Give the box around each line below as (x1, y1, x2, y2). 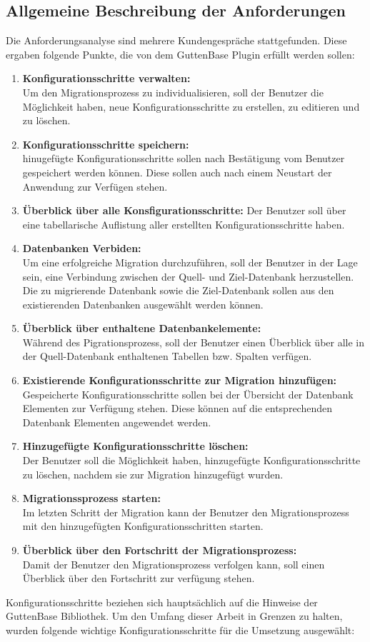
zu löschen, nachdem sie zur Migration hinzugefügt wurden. (22, 466, 284, 481)
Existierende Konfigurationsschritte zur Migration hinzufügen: (22, 373, 337, 388)
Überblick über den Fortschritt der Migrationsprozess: (22, 543, 297, 558)
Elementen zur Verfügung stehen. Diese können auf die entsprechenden (22, 401, 332, 416)
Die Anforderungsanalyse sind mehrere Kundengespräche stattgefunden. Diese (6, 33, 347, 48)
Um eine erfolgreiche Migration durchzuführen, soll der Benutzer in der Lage (22, 254, 358, 269)
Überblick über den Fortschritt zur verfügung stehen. (22, 571, 255, 586)
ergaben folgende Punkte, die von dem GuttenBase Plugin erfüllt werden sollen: (6, 46, 355, 61)
